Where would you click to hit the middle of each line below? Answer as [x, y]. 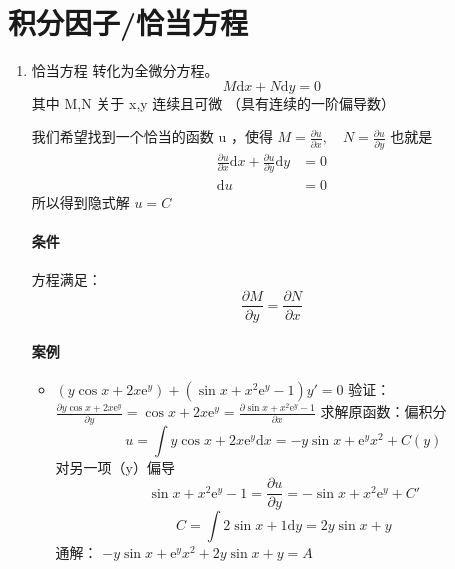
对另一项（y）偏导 [115, 466]
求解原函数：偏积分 [383, 411]
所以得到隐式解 [80, 201]
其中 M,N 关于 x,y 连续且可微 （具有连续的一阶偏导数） [213, 102]
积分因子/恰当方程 [128, 22]
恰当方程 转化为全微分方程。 [125, 70]
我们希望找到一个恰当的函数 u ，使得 [152, 136]
